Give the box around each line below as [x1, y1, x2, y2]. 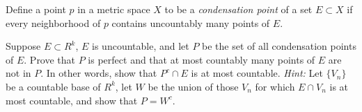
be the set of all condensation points [202, 39, 356, 53]
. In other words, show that [40, 66, 157, 80]
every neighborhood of [6, 15, 101, 30]
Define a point [6, 2, 66, 16]
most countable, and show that [6, 93, 138, 107]
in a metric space [77, 2, 150, 16]
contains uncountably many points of [111, 15, 270, 30]
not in [6, 66, 31, 80]
